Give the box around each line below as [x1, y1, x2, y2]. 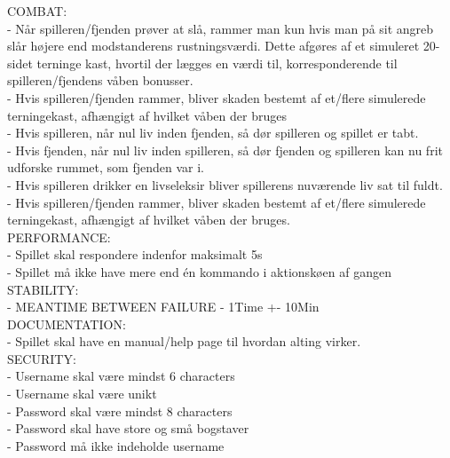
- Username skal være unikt [7, 384, 157, 403]
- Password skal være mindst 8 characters [7, 401, 233, 420]
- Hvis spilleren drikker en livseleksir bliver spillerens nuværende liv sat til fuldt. [7, 175, 443, 193]
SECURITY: [7, 349, 76, 367]
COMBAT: [7, 2, 67, 20]
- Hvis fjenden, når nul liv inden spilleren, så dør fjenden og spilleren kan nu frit [7, 140, 443, 159]
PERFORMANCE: [7, 227, 111, 246]
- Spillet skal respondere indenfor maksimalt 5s [7, 245, 263, 264]
